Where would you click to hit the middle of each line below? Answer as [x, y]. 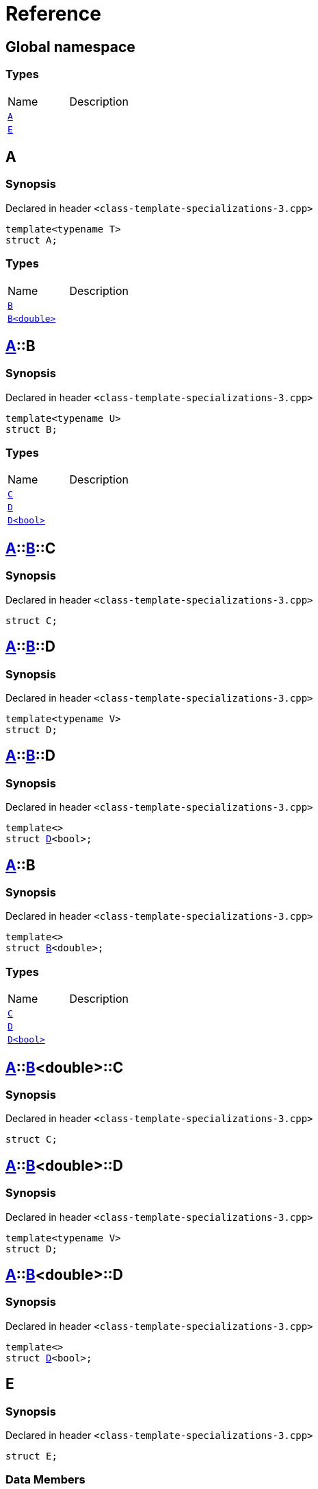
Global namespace [70, 47]
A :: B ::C [31, 548]
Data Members [45, 1480]
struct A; [31, 240]
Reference [53, 14]
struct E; [31, 1456]
